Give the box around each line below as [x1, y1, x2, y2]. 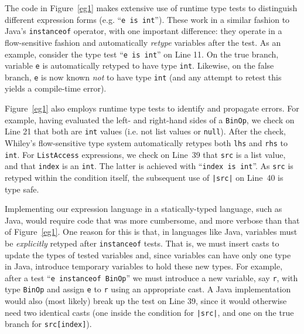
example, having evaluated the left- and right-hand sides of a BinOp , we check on [5, 113, 295, 126]
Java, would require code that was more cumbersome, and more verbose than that [5, 214, 300, 226]
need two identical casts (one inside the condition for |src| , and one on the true [5, 306, 294, 318]
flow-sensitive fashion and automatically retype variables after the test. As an [5, 36, 281, 48]
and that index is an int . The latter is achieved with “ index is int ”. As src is [5, 160, 293, 172]
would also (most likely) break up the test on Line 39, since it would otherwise [5, 295, 287, 307]
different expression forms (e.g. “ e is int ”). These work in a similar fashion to [5, 13, 290, 25]
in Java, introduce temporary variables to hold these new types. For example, [5, 260, 283, 272]
